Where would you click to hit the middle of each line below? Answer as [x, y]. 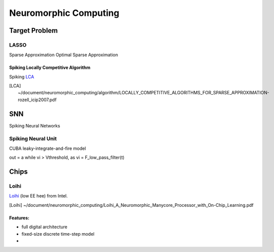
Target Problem [33, 31]
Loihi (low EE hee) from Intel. [38, 196]
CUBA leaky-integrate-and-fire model [48, 148]
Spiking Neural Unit [33, 138]
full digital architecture [45, 227]
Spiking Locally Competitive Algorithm [50, 67]
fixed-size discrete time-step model [58, 234]
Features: [19, 218]
